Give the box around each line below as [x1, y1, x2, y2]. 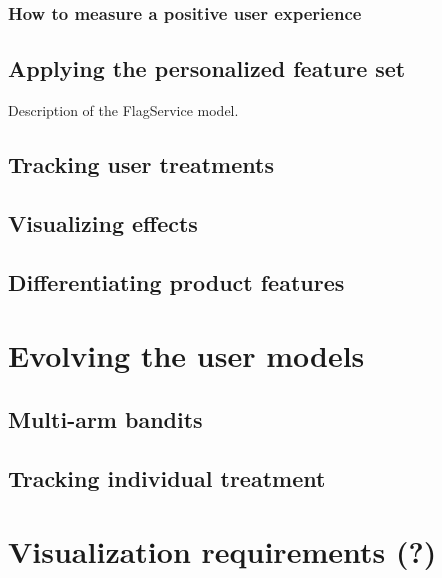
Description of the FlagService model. [8, 100, 239, 121]
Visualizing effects [8, 207, 198, 238]
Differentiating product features [8, 266, 345, 297]
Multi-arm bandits [8, 403, 203, 434]
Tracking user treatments [8, 149, 274, 180]
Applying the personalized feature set [8, 53, 406, 84]
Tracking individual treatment [8, 462, 326, 493]
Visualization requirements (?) [8, 531, 437, 572]
